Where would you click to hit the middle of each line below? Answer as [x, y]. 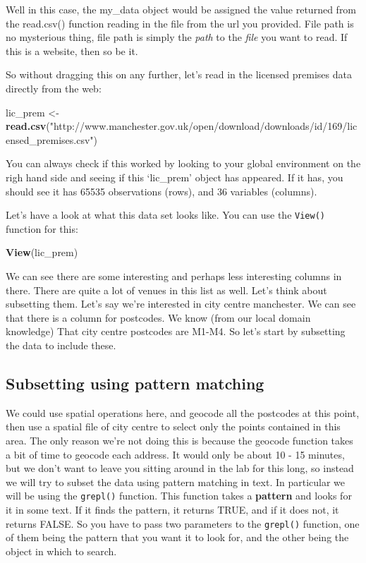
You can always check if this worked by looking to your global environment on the [183, 163]
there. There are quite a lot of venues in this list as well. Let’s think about [166, 290]
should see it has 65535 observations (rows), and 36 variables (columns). [161, 191]
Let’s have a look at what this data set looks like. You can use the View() [165, 215]
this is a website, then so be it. [72, 50]
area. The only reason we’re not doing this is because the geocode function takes [179, 440]
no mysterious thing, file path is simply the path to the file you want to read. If [177, 37]
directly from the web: [54, 88]
